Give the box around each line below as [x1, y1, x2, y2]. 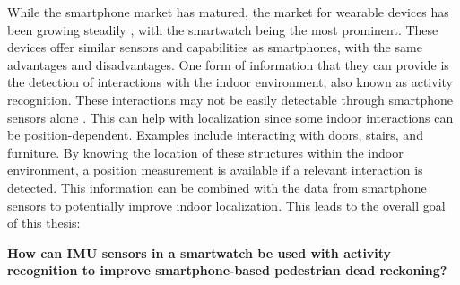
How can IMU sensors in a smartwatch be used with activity [7, 243, 392, 262]
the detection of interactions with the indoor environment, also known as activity [7, 73, 453, 91]
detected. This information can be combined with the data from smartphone [7, 177, 427, 196]
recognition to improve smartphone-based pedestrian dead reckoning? [7, 261, 447, 280]
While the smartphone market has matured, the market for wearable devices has [7, 3, 449, 21]
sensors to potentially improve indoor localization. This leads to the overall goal [7, 195, 446, 214]
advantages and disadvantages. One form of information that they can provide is [7, 55, 449, 73]
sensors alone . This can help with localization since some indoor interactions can [7, 108, 454, 126]
